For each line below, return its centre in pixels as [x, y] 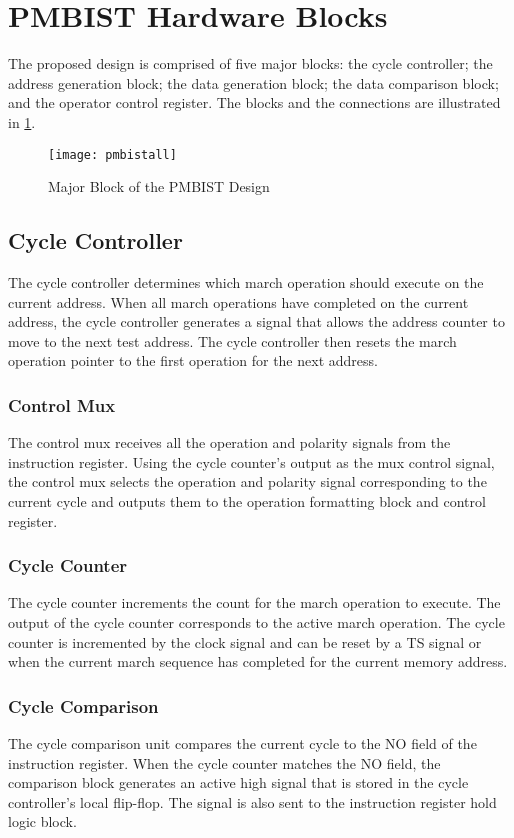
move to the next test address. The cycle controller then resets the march [232, 340]
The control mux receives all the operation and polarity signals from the [229, 442]
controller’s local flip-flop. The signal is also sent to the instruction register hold [252, 801]
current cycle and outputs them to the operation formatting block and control [247, 500]
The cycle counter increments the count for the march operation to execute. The [254, 602]
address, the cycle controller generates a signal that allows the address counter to [256, 321]
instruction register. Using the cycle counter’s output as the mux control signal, [251, 461]
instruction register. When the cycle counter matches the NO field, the [224, 762]
